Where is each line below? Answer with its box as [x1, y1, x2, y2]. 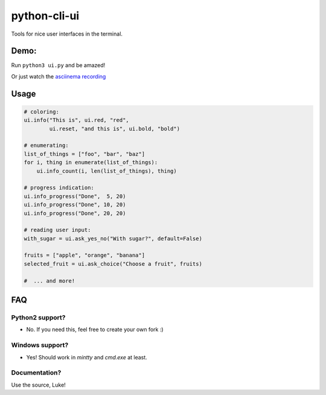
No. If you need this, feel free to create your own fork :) [26, 326, 164, 333]
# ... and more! [24, 277, 75, 284]
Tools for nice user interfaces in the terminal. [11, 30, 123, 37]
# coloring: [24, 108, 60, 115]
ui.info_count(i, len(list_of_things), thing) [36, 167, 177, 175]
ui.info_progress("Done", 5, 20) [24, 193, 126, 199]
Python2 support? [11, 313, 66, 322]
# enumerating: [24, 142, 69, 149]
